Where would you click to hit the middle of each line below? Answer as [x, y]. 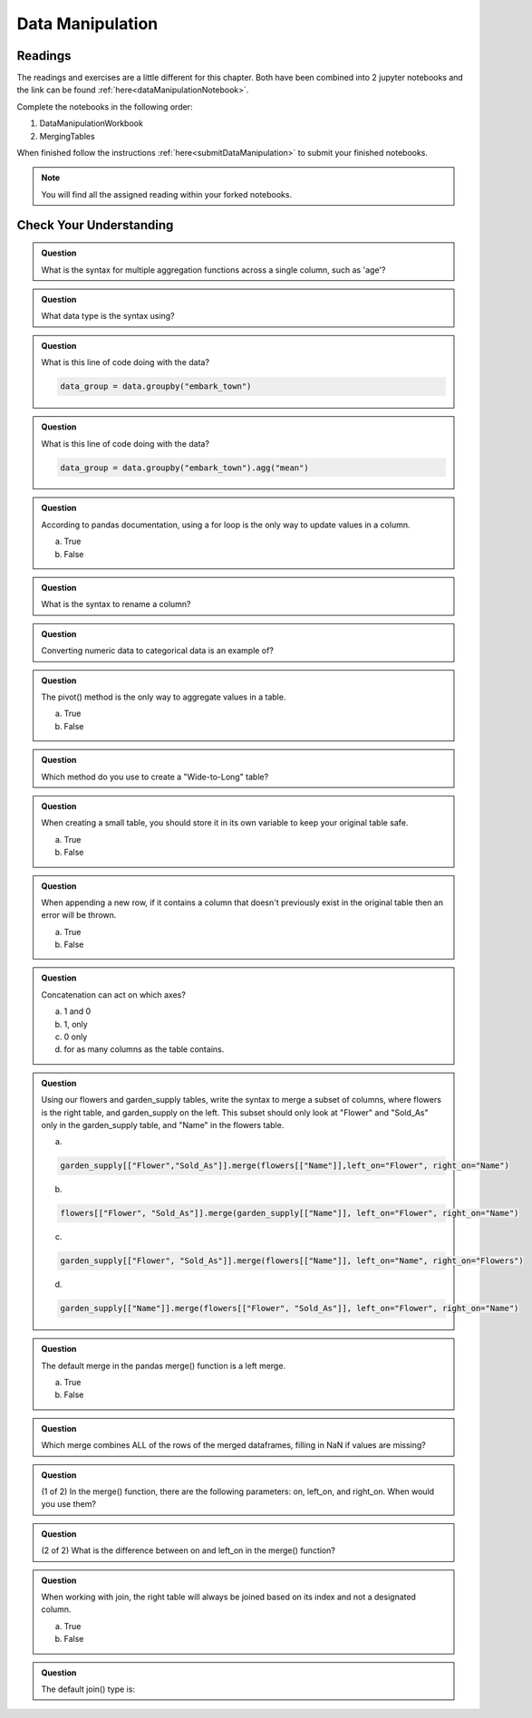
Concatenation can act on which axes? [113, 994]
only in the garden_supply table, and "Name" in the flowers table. [163, 1124]
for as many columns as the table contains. [144, 1049]
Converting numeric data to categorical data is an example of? [157, 651]
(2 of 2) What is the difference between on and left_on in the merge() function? [188, 1550]
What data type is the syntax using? [108, 316]
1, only [76, 1024]
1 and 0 [77, 1011]
